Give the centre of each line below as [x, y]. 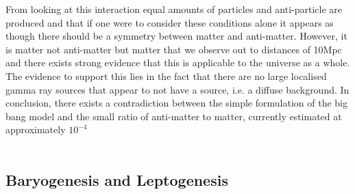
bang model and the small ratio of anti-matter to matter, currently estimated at [174, 116]
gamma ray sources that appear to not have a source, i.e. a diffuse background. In [177, 89]
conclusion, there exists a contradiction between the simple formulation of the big [176, 103]
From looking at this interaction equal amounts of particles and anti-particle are [174, 9]
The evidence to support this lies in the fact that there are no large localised [166, 75]
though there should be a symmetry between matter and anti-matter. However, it [176, 36]
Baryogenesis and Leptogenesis [117, 179]
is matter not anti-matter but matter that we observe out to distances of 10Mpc [174, 49]
